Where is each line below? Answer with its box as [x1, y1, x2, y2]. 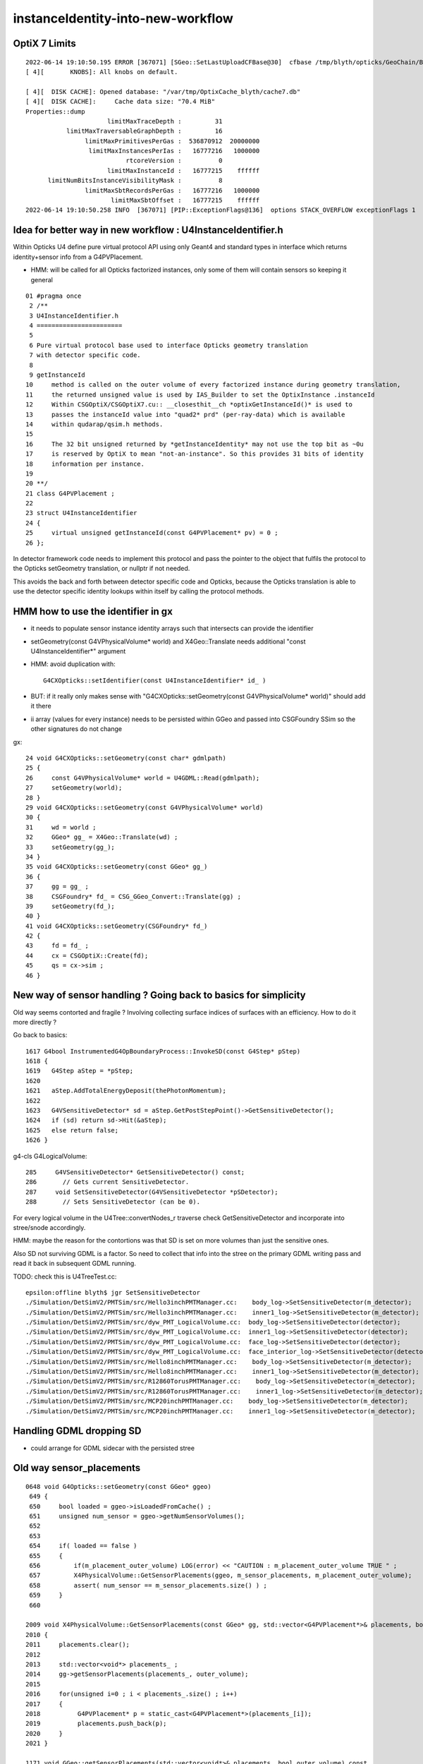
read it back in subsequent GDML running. [13, 1259, 137, 1268]
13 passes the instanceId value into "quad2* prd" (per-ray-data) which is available [25, 410, 345, 418]
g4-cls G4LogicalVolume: [13, 1152, 87, 1160]
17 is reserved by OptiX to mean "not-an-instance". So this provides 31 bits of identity [25, 450, 364, 458]
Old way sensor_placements [13, 1462, 141, 1474]
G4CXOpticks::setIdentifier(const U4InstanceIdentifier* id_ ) [43, 676, 266, 684]
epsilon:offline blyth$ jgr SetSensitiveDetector [25, 1288, 201, 1296]
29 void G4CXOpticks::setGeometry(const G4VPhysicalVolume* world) [25, 803, 264, 811]
